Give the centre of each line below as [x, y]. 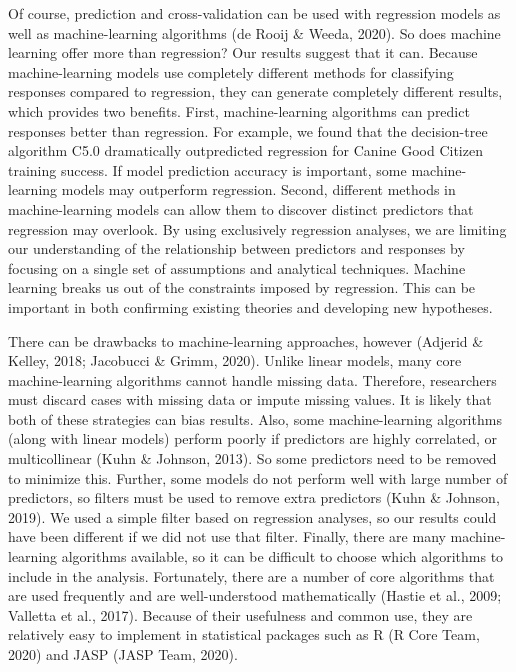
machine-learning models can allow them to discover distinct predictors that [241, 208]
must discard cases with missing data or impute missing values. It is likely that [250, 399]
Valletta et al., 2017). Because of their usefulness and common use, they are [240, 614]
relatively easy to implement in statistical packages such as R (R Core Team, [244, 634]
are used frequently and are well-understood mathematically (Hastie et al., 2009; [255, 595]
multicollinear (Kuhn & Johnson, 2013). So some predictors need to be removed [252, 458]
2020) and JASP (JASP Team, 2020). [123, 654]
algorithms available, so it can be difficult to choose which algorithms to [282, 556]
